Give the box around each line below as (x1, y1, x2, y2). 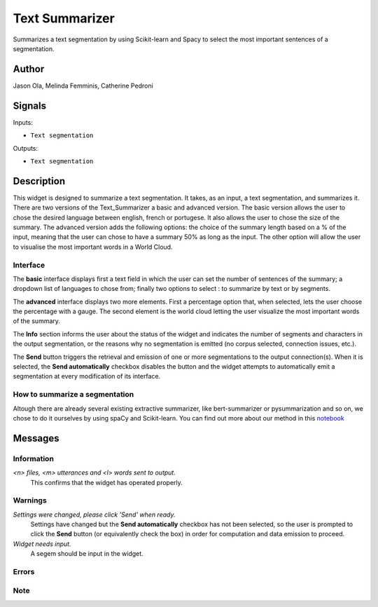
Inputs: (13, 118, 33, 126)
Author (13, 63, 45, 75)
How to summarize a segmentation (13, 390, 134, 400)
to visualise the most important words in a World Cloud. (13, 243, 173, 251)
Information (13, 453, 54, 463)
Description (13, 175, 66, 187)
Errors (13, 566, 35, 576)
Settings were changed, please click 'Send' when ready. (13, 510, 176, 519)
